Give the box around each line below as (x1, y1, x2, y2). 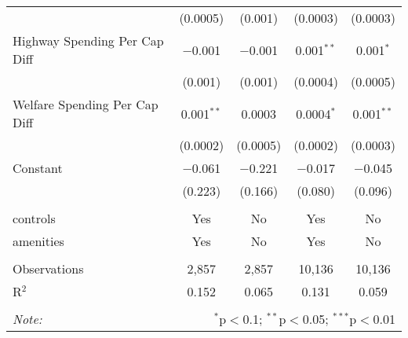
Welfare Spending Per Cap (13, 95, 158, 113)
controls (13, 209, 56, 227)
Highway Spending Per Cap (13, 31, 164, 50)
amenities (13, 232, 64, 250)
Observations (13, 259, 84, 277)
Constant (13, 159, 63, 177)
